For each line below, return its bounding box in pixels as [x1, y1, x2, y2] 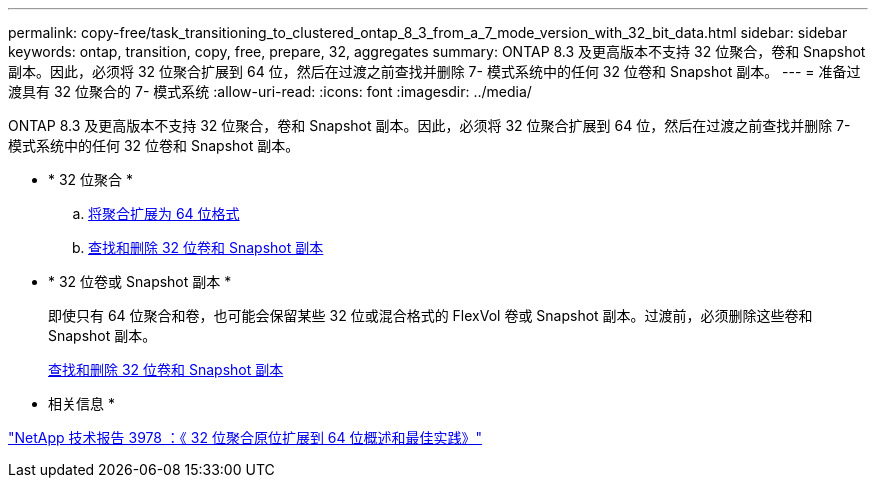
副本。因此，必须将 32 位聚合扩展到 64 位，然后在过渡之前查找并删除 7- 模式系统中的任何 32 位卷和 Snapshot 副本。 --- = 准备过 [8, 63, 861, 80]
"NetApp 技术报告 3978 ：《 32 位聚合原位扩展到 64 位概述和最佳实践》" [8, 429, 483, 446]
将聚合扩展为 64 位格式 [88, 205, 240, 222]
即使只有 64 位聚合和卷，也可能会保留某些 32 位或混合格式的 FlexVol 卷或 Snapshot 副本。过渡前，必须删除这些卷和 [48, 307, 813, 324]
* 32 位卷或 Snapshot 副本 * [48, 273, 232, 290]
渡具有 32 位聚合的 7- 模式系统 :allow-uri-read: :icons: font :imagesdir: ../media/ [8, 83, 532, 100]
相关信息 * [48, 395, 115, 412]
